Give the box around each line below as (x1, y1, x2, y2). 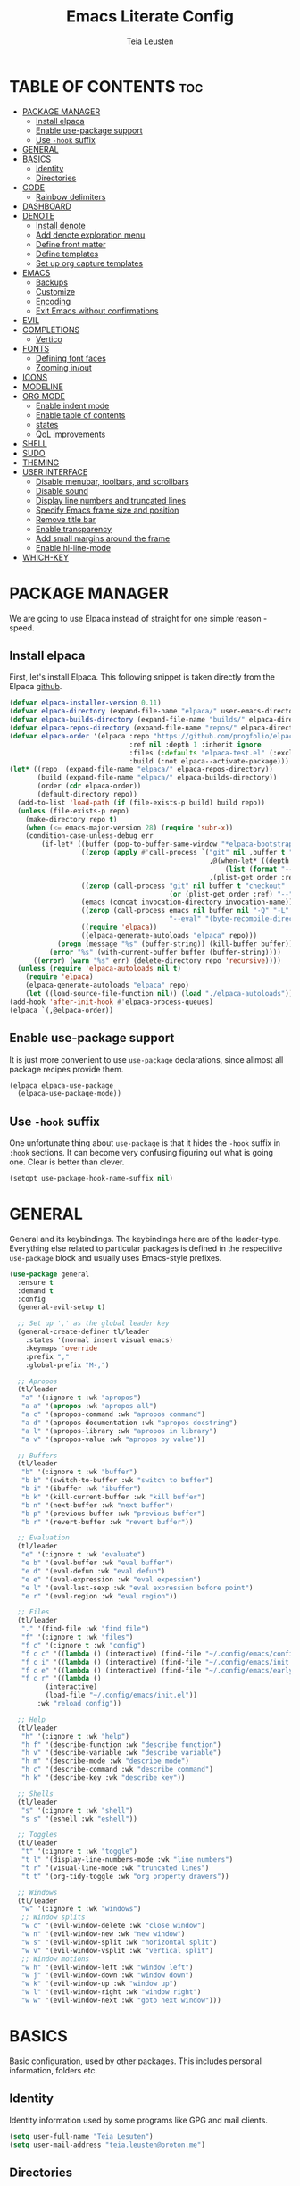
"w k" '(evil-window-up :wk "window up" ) (21, 1980, 178, 1989)
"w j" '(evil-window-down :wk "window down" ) (21, 1971, 194, 1980)
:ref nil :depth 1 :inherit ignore (129, 739, 262, 749)
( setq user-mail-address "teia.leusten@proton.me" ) (9, 2140, 205, 2149)
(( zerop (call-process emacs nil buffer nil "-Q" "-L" (80, 906, 290, 915)
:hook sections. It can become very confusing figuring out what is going (9, 1147, 274, 1158)
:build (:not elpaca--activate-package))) (129, 756, 290, 765)
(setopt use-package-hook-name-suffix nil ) (9, 1174, 174, 1183)
